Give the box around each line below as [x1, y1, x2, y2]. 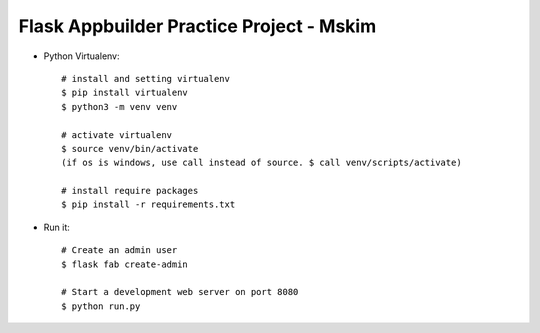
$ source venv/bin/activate [61, 143, 199, 154]
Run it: [43, 221, 70, 233]
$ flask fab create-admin [61, 258, 189, 270]
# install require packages [61, 185, 199, 197]
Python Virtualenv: [43, 50, 120, 62]
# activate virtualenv [61, 129, 173, 140]
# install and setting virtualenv [61, 73, 230, 84]
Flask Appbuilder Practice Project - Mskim [18, 15, 377, 37]
